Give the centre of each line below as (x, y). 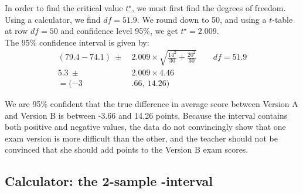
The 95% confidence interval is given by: (77, 42)
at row (16, 31)
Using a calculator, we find (53, 19)
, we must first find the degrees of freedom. (209, 8)
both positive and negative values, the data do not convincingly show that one (145, 127)
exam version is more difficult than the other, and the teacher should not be (141, 138)
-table (282, 19)
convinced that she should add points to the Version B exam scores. (127, 149)
